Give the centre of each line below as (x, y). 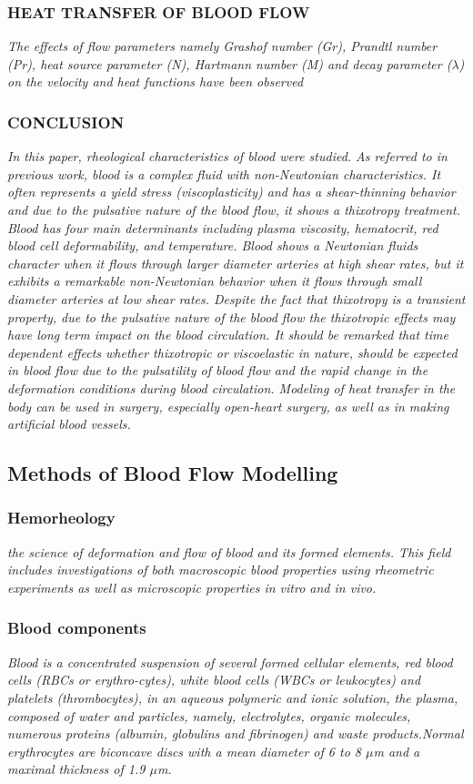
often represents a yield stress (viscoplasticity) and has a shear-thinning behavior (231, 192)
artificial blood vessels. (69, 424)
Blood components (77, 628)
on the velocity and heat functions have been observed (156, 81)
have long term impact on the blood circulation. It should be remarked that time (228, 335)
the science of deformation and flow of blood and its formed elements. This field (229, 551)
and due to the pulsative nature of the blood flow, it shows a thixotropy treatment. (234, 209)
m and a (397, 751)
